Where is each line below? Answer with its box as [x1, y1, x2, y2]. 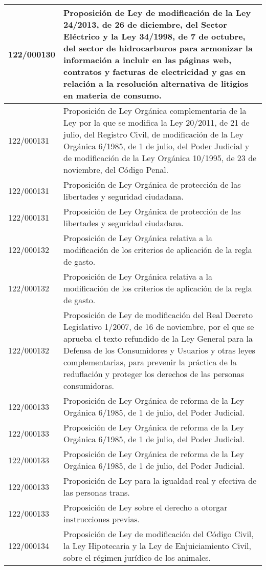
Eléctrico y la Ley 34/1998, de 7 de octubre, [63, 30, 246, 42]
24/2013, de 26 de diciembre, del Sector [63, 18, 227, 30]
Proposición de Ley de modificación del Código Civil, [63, 528, 254, 540]
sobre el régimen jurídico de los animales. [63, 552, 211, 563]
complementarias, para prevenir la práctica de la [63, 356, 237, 368]
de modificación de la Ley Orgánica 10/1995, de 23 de [63, 152, 257, 164]
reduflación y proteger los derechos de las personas [63, 368, 245, 380]
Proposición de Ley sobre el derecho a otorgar [63, 501, 228, 513]
